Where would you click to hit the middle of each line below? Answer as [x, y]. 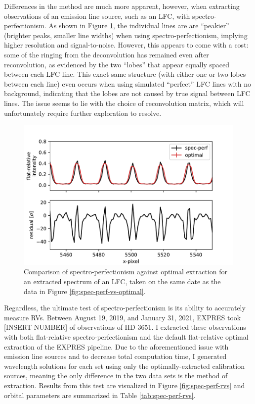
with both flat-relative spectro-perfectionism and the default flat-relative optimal [126, 336]
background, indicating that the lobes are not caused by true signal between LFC [127, 93]
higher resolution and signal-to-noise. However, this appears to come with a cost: [126, 45]
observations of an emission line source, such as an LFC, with [97, 16]
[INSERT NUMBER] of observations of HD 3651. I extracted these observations [125, 327]
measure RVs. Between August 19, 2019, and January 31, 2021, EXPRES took [123, 317]
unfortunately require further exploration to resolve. [83, 113]
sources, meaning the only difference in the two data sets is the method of [116, 376]
